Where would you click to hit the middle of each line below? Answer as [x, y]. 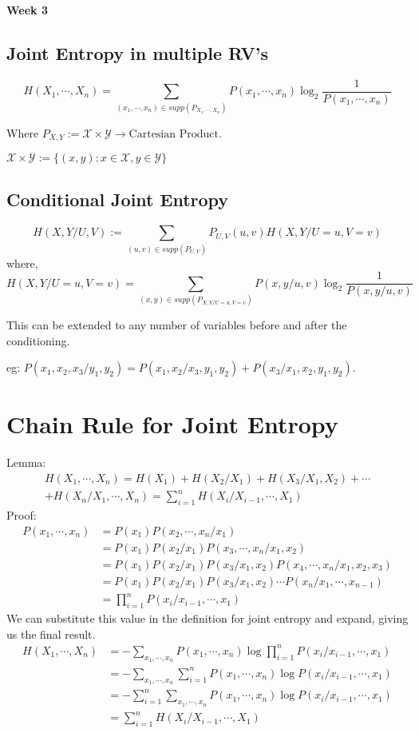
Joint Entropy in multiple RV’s [137, 52]
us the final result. [51, 633]
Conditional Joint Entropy [118, 199]
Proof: [22, 515]
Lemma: [26, 462]
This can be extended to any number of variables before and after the [177, 324]
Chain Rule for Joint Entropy [172, 424]
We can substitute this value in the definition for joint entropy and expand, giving [208, 618]
